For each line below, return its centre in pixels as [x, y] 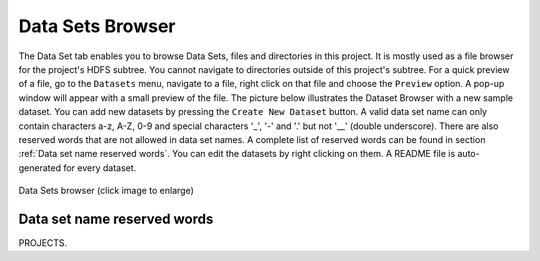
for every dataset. [100, 167]
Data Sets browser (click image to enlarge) [106, 191]
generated [40, 167]
